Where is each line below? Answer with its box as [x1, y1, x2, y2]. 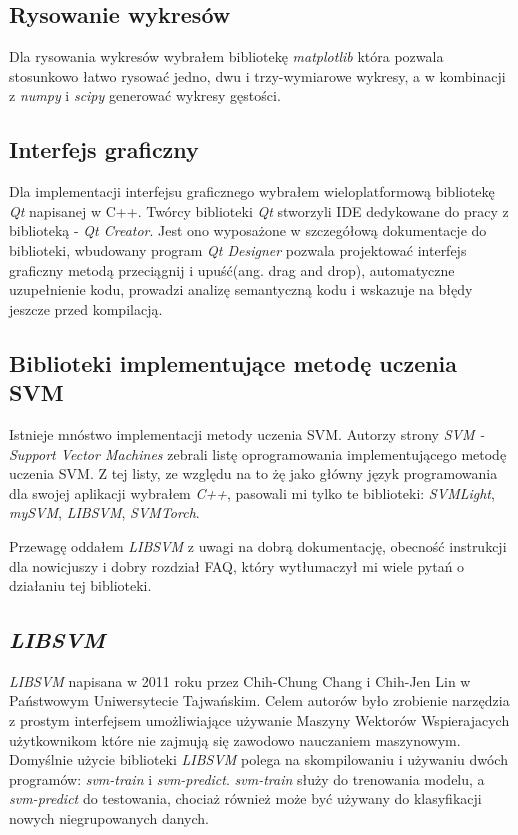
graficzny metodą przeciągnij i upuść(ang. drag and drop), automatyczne [9, 259, 455, 280]
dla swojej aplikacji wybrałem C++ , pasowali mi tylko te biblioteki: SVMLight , [9, 482, 495, 503]
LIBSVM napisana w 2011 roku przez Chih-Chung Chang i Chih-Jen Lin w [9, 670, 471, 691]
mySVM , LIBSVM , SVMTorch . [9, 502, 200, 523]
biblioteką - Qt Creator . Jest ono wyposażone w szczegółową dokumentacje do [9, 220, 487, 241]
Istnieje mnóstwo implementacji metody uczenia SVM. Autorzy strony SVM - [9, 423, 485, 444]
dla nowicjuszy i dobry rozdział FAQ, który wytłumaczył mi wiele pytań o [9, 555, 465, 576]
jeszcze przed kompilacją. [9, 298, 163, 319]
